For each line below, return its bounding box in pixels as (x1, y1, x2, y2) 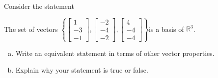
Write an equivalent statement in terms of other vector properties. (15, 48, 215, 58)
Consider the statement (4, 1, 74, 11)
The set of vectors (4, 24, 58, 34)
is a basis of (149, 24, 184, 34)
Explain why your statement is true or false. (15, 64, 148, 75)
